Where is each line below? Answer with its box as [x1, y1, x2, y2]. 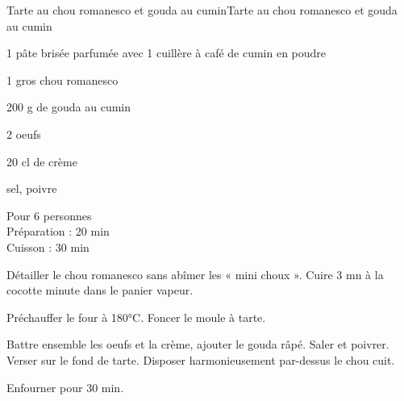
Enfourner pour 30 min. [6, 378, 124, 395]
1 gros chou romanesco [6, 71, 119, 88]
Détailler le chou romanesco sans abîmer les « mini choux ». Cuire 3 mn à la [6, 265, 384, 282]
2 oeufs [6, 125, 41, 142]
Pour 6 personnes [6, 207, 92, 223]
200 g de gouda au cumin [6, 98, 131, 115]
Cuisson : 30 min [6, 238, 90, 255]
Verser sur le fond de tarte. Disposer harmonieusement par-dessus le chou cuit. [6, 351, 395, 368]
